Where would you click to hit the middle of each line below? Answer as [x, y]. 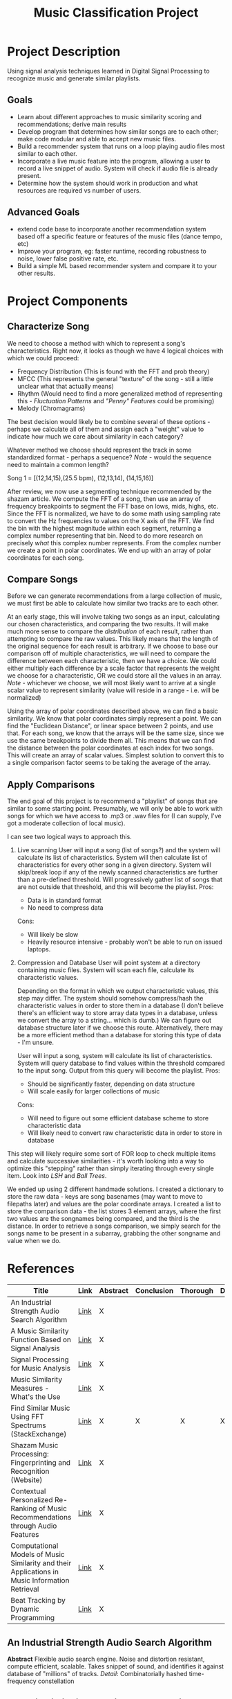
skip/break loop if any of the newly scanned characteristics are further [117, 872]
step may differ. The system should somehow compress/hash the [110, 998]
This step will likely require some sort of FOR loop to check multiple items [112, 1154]
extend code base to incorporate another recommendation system [112, 229]
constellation [56, 1681]
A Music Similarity [40, 1331]
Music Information [40, 1581]
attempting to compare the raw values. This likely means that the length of [113, 639]
